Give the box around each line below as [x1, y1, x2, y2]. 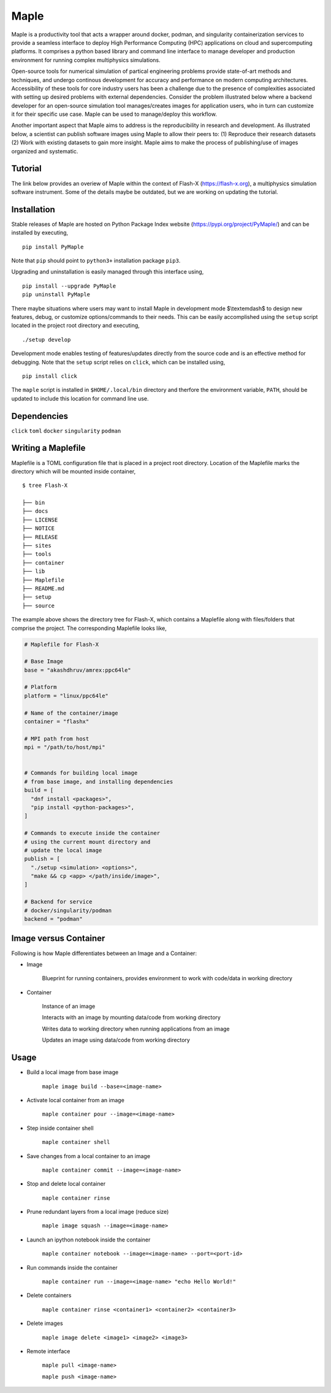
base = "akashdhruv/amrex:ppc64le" [24, 666, 131, 673]
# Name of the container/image [24, 709, 119, 716]
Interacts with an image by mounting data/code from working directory [42, 1014, 221, 1021]
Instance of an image [42, 1003, 96, 1010]
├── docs [22, 508, 48, 515]
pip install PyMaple [22, 243, 84, 250]
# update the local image [24, 846, 102, 854]
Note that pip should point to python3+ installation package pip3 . [11, 257, 181, 264]
